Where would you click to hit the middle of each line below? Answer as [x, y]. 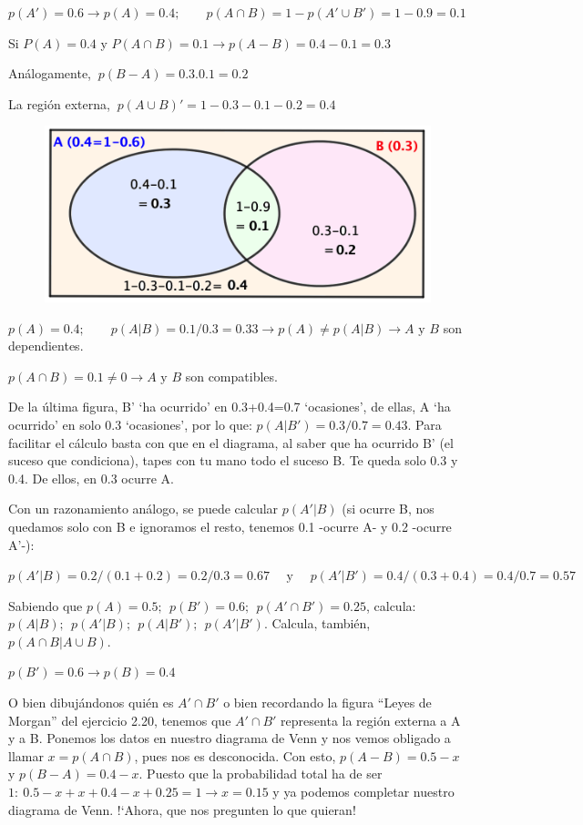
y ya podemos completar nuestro [363, 792]
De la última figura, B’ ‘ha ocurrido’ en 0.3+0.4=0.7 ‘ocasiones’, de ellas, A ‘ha [230, 407]
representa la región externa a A [371, 720]
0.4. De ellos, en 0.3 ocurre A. [91, 478]
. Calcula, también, [317, 623]
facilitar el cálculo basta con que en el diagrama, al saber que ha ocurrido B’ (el [231, 442]
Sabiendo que [46, 605]
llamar [26, 755]
